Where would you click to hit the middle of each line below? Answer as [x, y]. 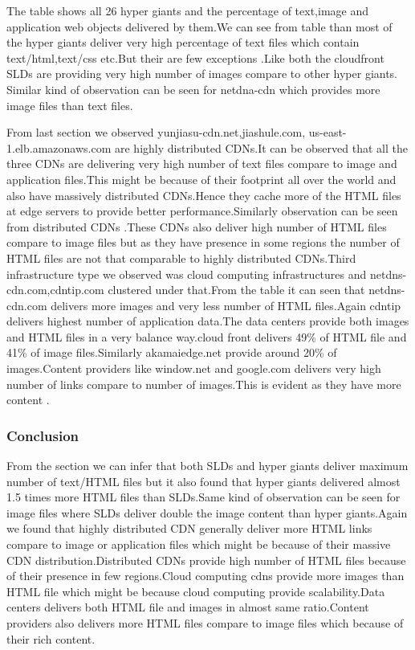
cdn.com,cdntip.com [55, 290]
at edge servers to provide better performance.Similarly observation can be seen [202, 211]
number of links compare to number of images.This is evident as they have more [204, 384]
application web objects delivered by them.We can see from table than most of [199, 26]
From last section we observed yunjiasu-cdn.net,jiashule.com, [156, 132]
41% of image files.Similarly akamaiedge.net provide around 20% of [172, 352]
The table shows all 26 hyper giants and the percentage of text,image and [188, 10]
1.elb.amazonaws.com [59, 147]
